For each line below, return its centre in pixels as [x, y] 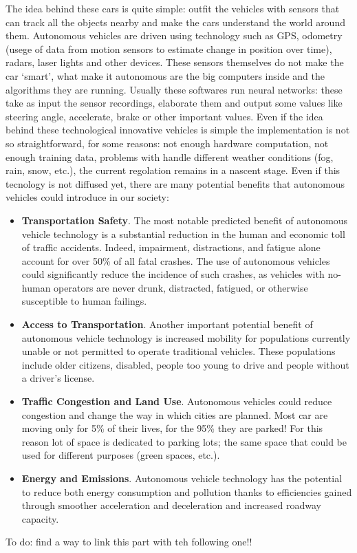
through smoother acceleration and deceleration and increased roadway [171, 505]
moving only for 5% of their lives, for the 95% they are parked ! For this [172, 428]
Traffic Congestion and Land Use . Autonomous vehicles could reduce [177, 401]
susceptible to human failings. [84, 301]
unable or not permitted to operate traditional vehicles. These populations [178, 351]
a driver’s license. [58, 378]
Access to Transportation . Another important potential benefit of [167, 324]
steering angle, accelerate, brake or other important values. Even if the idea [164, 116]
